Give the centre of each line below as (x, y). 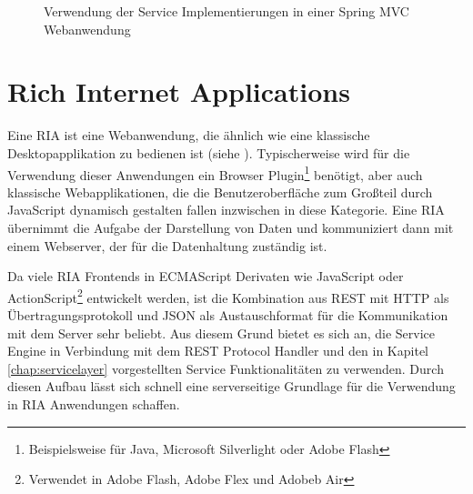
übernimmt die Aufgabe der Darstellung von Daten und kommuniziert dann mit (231, 227)
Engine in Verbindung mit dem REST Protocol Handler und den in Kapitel (218, 351)
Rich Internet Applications (179, 91)
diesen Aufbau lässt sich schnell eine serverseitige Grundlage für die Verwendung (231, 386)
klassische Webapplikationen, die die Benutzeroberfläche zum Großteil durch (220, 192)
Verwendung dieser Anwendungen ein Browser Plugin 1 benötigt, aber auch (215, 173)
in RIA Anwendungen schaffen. (94, 403)
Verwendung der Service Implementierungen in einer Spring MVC (226, 11)
